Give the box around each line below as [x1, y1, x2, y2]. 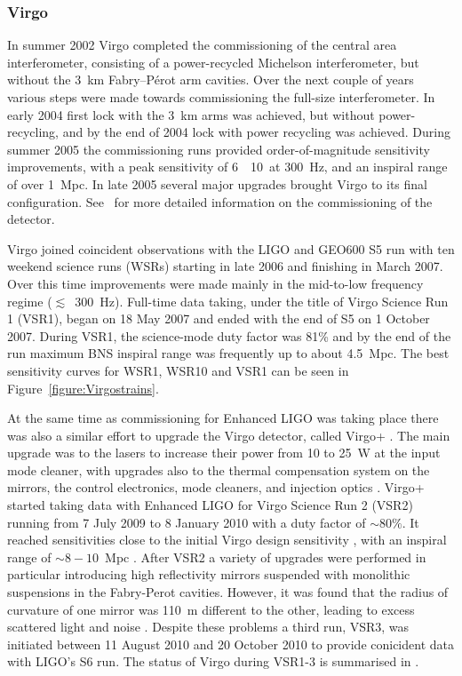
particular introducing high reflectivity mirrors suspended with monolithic [7, 565, 410, 584]
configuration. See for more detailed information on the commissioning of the [7, 192, 433, 211]
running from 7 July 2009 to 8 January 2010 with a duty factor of [7, 513, 366, 531]
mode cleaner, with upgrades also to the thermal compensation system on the [7, 460, 430, 479]
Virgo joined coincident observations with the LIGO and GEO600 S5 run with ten [7, 239, 455, 258]
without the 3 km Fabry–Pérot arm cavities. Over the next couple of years [7, 70, 414, 89]
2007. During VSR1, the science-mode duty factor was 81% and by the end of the [7, 326, 451, 345]
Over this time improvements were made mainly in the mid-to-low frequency [7, 274, 424, 292]
